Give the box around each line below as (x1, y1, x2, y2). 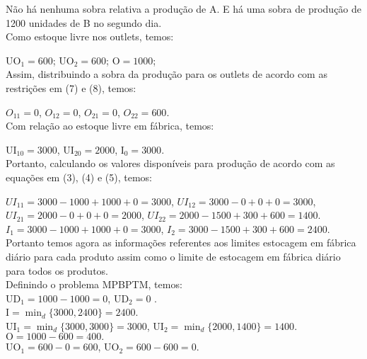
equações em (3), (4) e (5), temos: (6, 169, 152, 184)
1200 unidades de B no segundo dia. (6, 15, 162, 30)
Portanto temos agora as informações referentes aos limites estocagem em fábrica (6, 235, 356, 250)
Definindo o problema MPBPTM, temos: (6, 277, 182, 292)
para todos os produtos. (6, 263, 108, 278)
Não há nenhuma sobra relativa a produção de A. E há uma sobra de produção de (6, 1, 362, 16)
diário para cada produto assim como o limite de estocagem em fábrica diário (6, 249, 341, 263)
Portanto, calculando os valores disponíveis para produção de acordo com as (6, 156, 335, 171)
